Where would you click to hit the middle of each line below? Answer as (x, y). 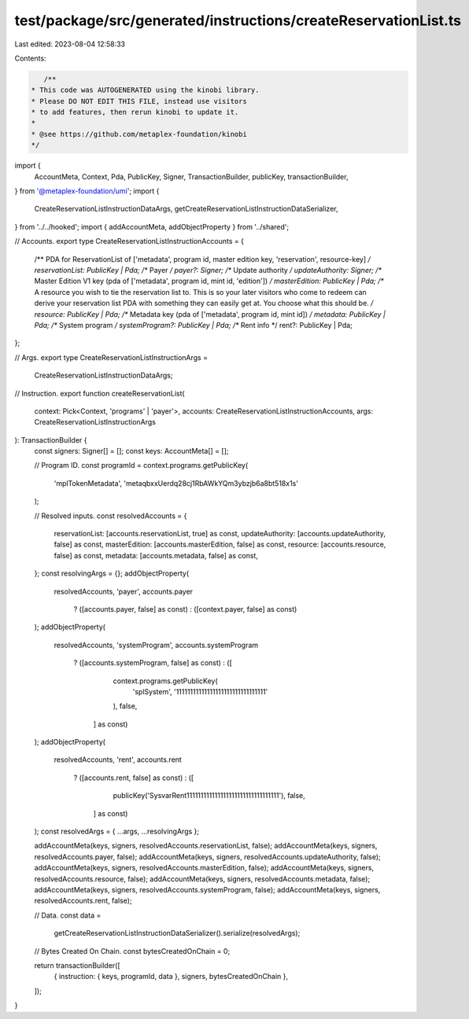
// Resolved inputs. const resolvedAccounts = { (111, 516)
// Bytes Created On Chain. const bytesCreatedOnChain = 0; (132, 951)
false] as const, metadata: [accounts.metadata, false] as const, (156, 555)
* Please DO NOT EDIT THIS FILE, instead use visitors (139, 101)
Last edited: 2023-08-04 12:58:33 (70, 44)
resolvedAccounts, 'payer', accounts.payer (123, 591)
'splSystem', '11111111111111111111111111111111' (200, 691)
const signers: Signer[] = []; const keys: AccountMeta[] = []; (131, 451)
